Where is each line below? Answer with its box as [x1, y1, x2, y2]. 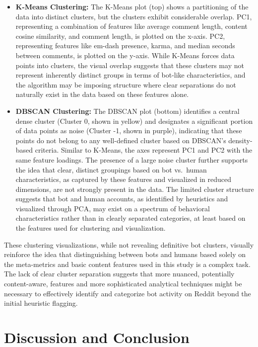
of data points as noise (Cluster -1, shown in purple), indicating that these [15, 125, 242, 136]
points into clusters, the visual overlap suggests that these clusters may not [15, 60, 244, 70]
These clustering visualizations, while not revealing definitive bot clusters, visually [4, 239, 254, 250]
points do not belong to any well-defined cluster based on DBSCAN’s [15, 135, 226, 145]
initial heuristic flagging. [4, 298, 78, 308]
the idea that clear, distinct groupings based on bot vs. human [15, 164, 207, 174]
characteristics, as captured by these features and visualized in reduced [15, 174, 232, 184]
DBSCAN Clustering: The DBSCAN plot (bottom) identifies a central [15, 105, 240, 116]
